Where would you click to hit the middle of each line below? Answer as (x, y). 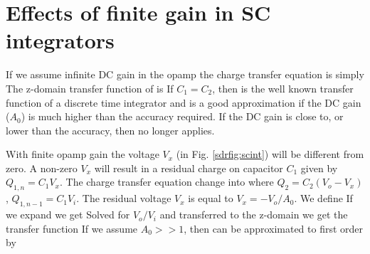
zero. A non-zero (42, 168)
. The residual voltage (124, 198)
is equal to (211, 198)
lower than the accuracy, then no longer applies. (110, 130)
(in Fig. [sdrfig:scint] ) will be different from (270, 154)
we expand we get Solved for (68, 215)
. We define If (323, 198)
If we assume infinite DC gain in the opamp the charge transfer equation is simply (185, 74)
